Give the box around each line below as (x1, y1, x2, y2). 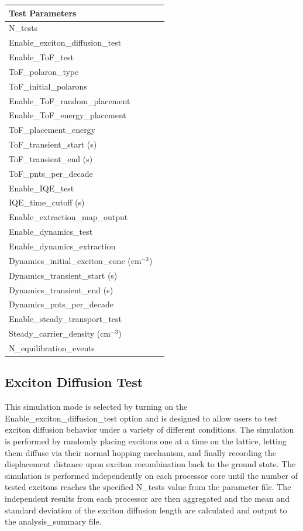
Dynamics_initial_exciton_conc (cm (9, 254, 142, 266)
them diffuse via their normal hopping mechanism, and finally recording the (5, 446, 276, 458)
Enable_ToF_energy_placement (9, 109, 126, 121)
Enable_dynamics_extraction (9, 240, 116, 252)
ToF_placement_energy (9, 124, 96, 136)
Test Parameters (9, 6, 77, 19)
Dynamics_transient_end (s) (9, 283, 113, 296)
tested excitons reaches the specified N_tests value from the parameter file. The (5, 481, 291, 493)
